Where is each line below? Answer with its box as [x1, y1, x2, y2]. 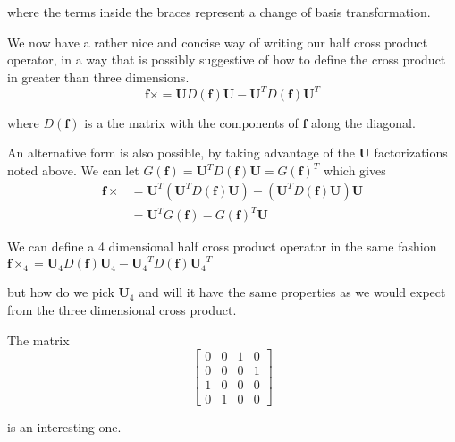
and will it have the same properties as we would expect [139, 283, 446, 302]
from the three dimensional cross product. [7, 300, 237, 319]
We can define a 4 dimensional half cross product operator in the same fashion [7, 237, 437, 256]
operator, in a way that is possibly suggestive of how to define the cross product [7, 50, 446, 69]
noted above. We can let [7, 161, 139, 180]
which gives [324, 161, 386, 180]
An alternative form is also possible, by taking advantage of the [7, 143, 355, 162]
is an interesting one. [7, 418, 122, 437]
